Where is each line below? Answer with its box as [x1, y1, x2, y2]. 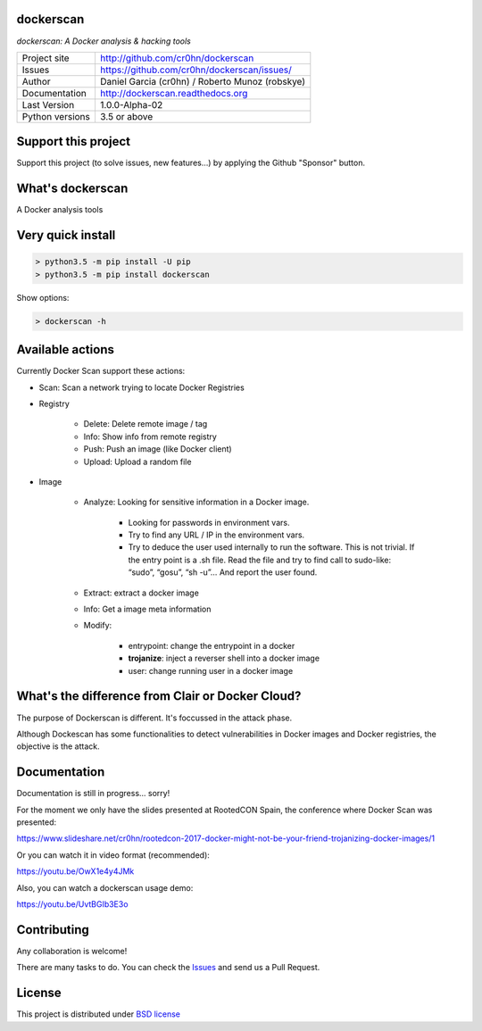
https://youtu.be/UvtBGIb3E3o [16, 898, 129, 910]
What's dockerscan [16, 181, 129, 196]
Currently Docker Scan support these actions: [16, 366, 186, 377]
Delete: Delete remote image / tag [83, 419, 208, 429]
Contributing [16, 922, 89, 937]
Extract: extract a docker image [83, 587, 200, 598]
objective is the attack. [16, 741, 100, 752]
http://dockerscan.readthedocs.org [99, 87, 248, 99]
